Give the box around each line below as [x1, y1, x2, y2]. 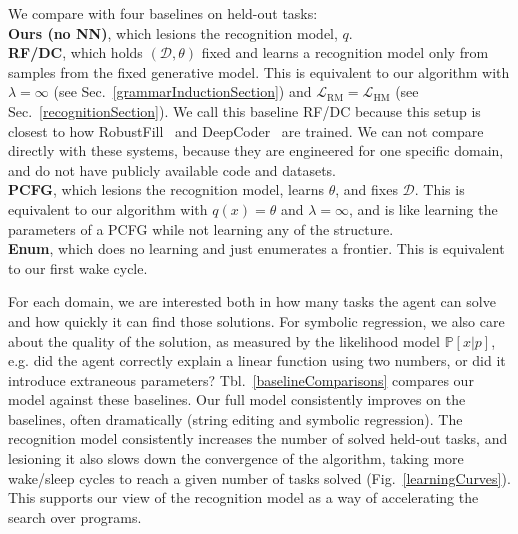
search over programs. [8, 506, 142, 527]
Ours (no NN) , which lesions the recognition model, [8, 22, 338, 43]
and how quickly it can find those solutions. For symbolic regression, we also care [8, 310, 505, 331]
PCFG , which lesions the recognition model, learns [8, 179, 324, 200]
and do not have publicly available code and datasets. [8, 159, 337, 180]
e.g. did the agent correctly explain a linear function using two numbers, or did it [8, 350, 506, 371]
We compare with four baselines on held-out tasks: [8, 3, 318, 23]
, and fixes [335, 179, 398, 200]
